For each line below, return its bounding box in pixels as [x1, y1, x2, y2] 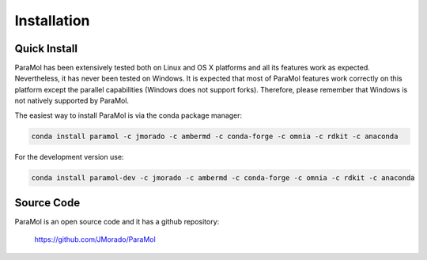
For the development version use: [14, 152, 124, 161]
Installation [14, 12, 90, 29]
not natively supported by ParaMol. [14, 96, 130, 106]
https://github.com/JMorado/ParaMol [34, 235, 156, 244]
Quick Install [14, 42, 78, 55]
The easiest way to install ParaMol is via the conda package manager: [14, 111, 243, 120]
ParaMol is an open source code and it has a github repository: [14, 217, 220, 227]
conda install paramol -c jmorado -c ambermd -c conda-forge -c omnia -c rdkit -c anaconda [31, 131, 399, 141]
